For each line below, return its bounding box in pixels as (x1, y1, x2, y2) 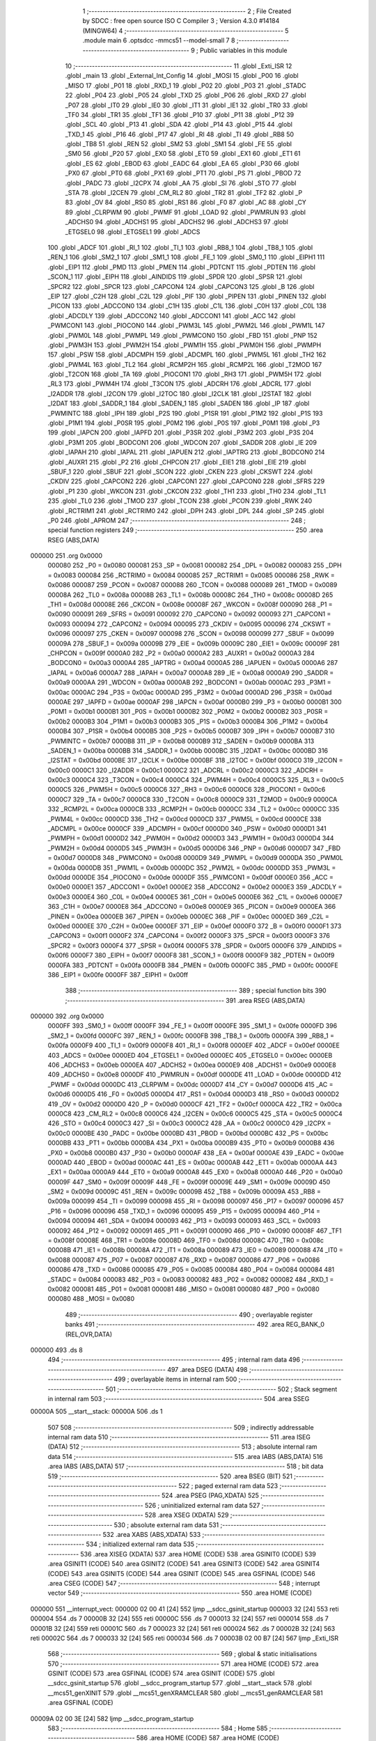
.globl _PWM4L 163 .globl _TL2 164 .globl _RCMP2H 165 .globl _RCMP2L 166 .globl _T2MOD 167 (47, 360, 322, 368)
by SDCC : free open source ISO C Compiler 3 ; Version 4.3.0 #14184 (82, 17, 280, 25)
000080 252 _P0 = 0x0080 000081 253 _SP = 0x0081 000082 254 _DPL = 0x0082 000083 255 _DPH (47, 561, 342, 570)
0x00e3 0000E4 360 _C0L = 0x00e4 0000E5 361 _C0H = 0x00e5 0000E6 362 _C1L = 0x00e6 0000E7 (47, 892, 343, 901)
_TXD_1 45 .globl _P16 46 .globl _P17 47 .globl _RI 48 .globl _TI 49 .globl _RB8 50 (65, 130, 295, 139)
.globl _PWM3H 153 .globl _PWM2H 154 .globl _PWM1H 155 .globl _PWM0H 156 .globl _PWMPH (47, 341, 322, 349)
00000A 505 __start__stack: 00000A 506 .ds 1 (30, 1407, 163, 1416)
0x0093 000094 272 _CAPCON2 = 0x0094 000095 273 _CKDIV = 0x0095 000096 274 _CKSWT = (47, 620, 331, 628)
